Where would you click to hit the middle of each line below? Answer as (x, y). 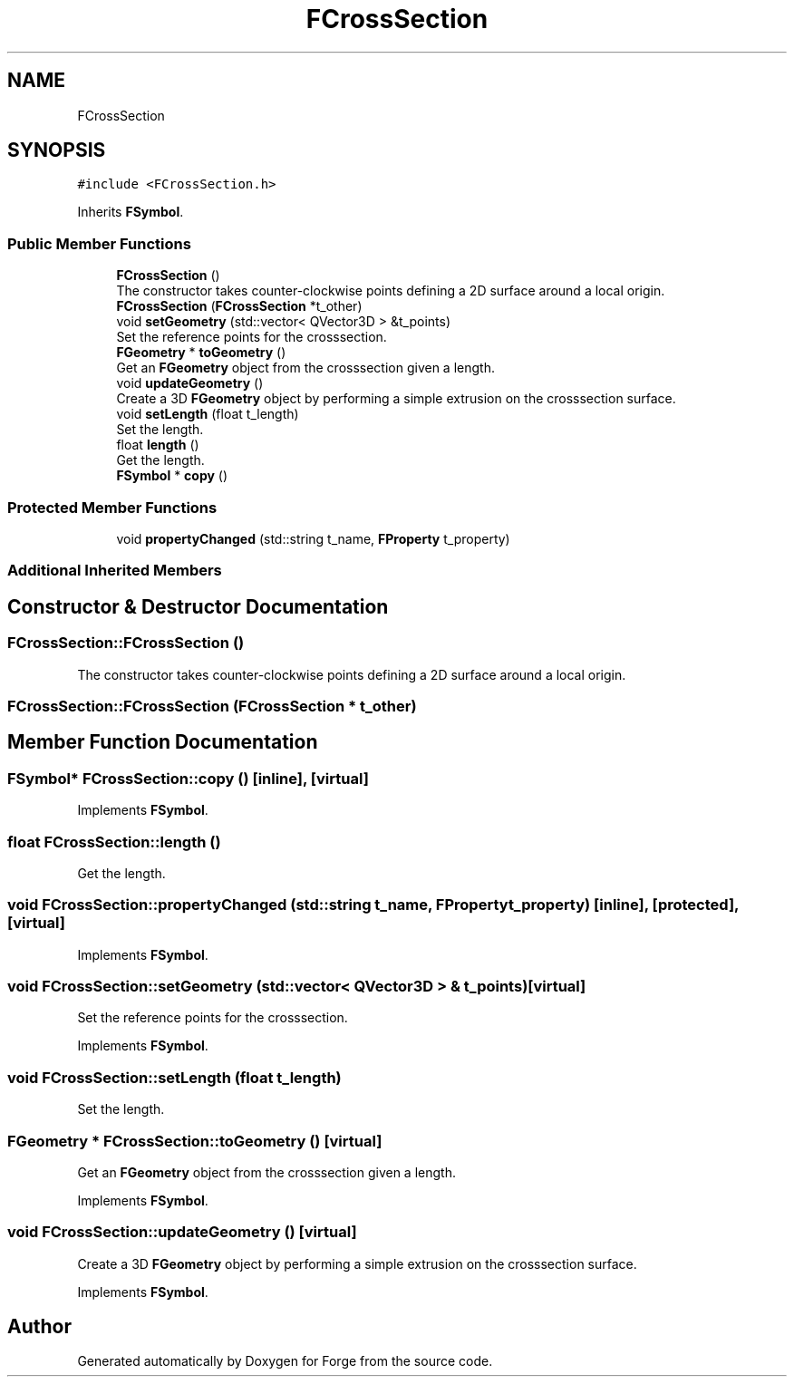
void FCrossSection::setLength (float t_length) (174, 1077)
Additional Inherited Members (115, 571)
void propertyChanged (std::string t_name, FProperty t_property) (313, 538)
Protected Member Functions (112, 507)
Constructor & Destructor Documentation (198, 606)
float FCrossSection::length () (114, 842)
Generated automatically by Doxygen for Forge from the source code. (285, 1361)
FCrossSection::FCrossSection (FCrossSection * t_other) (212, 706)
